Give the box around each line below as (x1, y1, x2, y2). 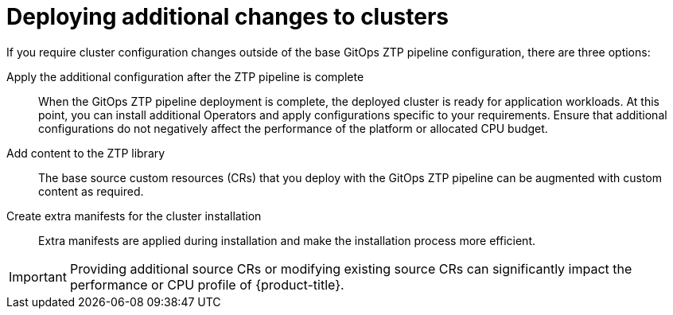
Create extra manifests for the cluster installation (6, 208, 262, 223)
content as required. (38, 184, 144, 198)
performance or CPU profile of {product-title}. (69, 276, 344, 293)
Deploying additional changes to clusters (6, 3, 449, 30)
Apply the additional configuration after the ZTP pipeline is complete (6, 69, 364, 84)
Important (9, 268, 67, 285)
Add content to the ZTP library (6, 146, 165, 160)
